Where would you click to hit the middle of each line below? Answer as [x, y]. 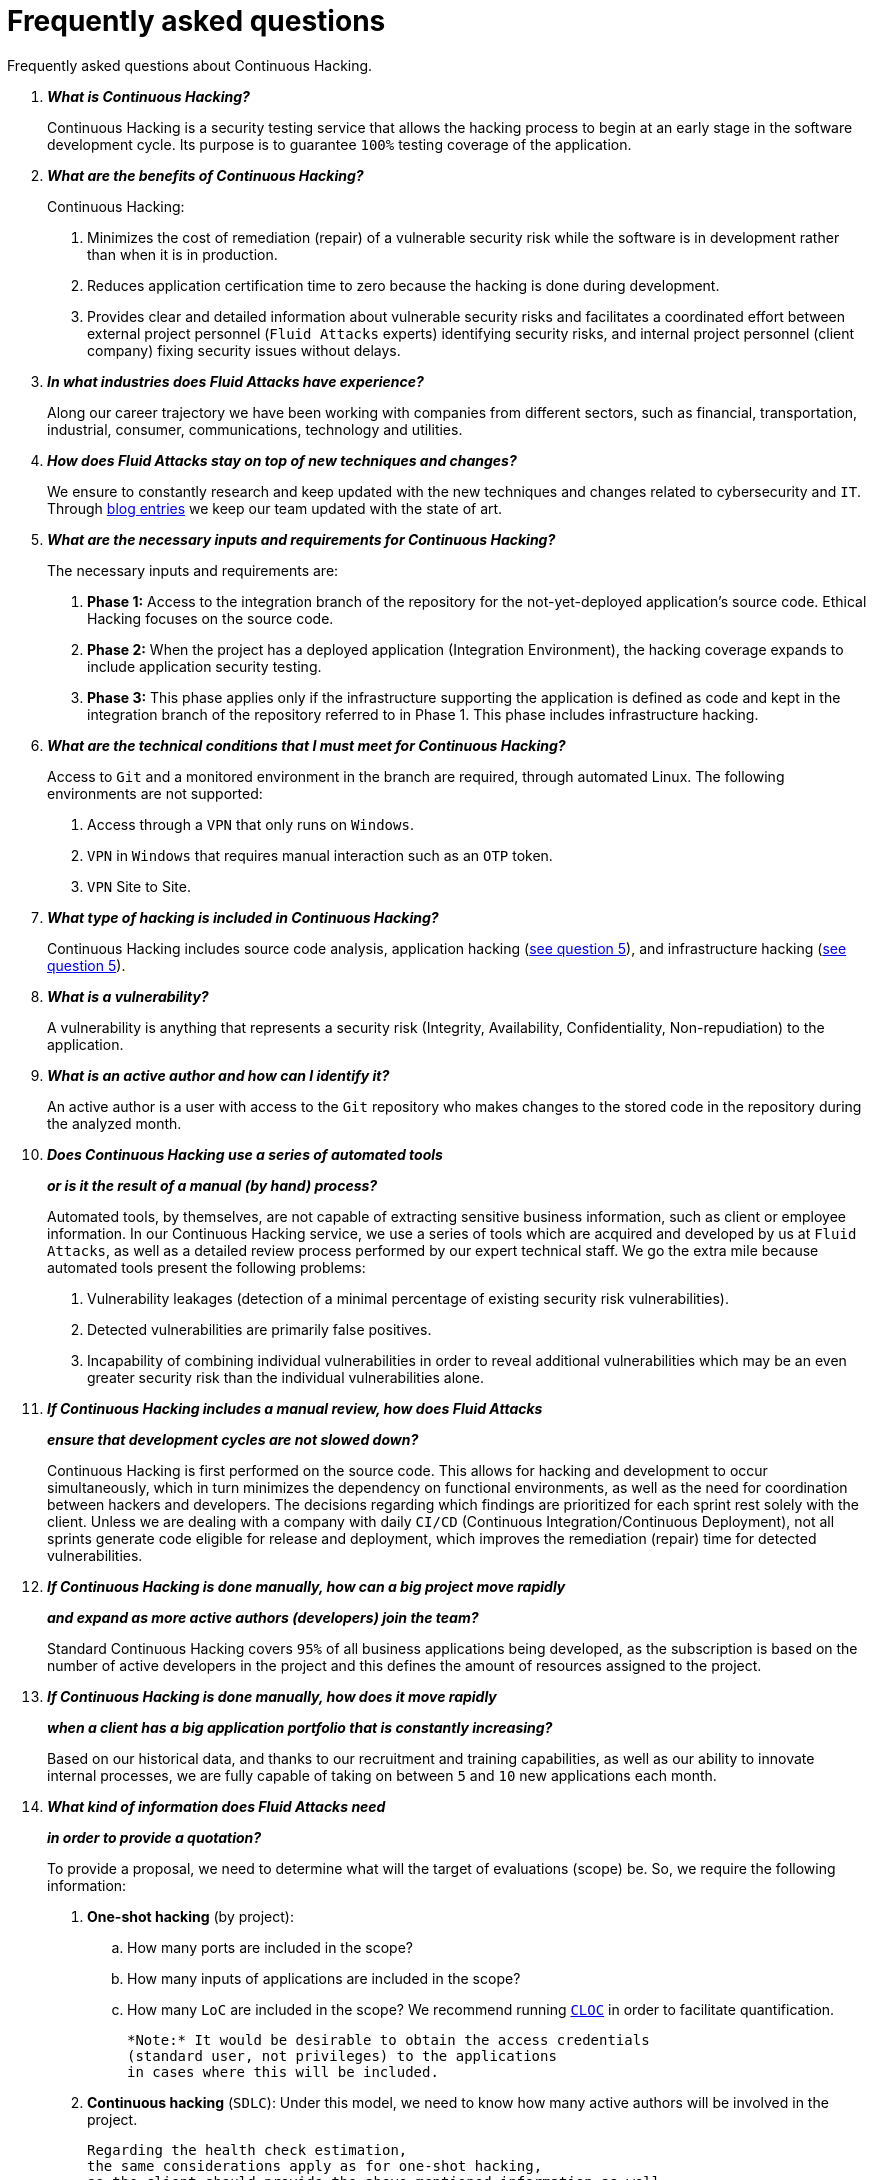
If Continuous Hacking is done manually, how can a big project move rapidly [306, 1586]
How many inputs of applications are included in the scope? [324, 1978]
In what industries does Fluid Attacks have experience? [235, 381]
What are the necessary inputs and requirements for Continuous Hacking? [301, 539]
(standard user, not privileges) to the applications [342, 2055]
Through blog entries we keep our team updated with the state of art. [275, 508]
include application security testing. [204, 666]
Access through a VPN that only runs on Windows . [250, 824]
